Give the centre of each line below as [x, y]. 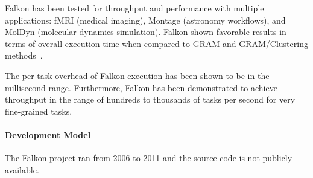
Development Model [48, 134]
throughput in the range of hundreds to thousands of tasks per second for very [150, 99]
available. [22, 169]
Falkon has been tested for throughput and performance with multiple [134, 8]
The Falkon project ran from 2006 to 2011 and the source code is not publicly [149, 158]
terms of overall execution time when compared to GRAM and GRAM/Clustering [156, 43]
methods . [24, 55]
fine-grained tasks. [39, 111]
